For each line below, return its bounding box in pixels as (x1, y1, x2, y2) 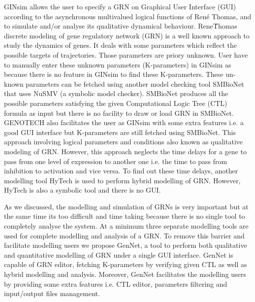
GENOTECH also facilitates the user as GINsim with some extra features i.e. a (4, 117, 244, 128)
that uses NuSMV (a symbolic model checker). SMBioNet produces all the (4, 88, 228, 99)
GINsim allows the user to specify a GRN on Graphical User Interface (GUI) (4, 1, 236, 11)
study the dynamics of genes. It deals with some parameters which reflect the (4, 40, 237, 50)
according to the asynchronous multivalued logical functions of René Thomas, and (4, 11, 252, 21)
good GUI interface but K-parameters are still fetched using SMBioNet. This (4, 127, 236, 137)
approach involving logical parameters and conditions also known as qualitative (4, 136, 243, 147)
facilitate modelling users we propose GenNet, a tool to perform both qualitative (4, 240, 247, 250)
